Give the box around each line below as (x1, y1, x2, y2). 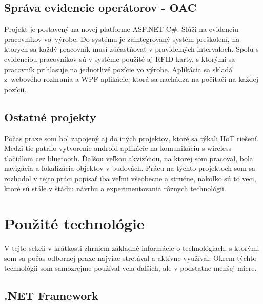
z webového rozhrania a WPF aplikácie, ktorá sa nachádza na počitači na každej (4, 74, 259, 84)
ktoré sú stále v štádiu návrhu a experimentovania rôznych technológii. (4, 183, 226, 193)
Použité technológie (4, 213, 145, 234)
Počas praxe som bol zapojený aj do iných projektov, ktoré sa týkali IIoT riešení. (4, 133, 259, 143)
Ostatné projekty (4, 108, 96, 124)
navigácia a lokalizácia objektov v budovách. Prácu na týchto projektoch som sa (4, 163, 256, 173)
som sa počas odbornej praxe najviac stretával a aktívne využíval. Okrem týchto (4, 252, 257, 263)
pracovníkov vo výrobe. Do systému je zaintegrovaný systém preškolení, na (4, 33, 240, 44)
